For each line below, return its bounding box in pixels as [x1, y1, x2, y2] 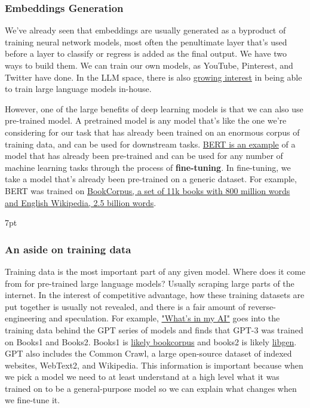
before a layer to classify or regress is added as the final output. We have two [5, 47, 287, 60]
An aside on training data [5, 241, 131, 256]
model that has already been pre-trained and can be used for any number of [5, 149, 283, 162]
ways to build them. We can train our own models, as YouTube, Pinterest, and [5, 59, 293, 71]
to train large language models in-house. [5, 82, 152, 95]
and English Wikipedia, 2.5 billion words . [5, 196, 156, 208]
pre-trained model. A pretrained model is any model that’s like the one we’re [5, 114, 287, 127]
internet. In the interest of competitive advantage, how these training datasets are [5, 289, 305, 301]
